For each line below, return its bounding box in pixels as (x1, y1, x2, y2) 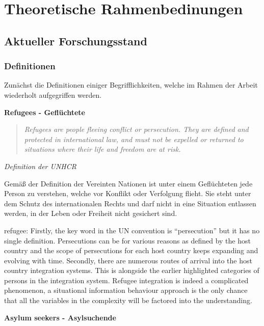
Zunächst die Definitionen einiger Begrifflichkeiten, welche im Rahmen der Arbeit (4, 79, 258, 90)
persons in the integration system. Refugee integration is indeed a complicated (4, 275, 249, 285)
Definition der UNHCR (4, 160, 76, 171)
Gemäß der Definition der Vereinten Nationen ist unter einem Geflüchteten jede (4, 178, 253, 188)
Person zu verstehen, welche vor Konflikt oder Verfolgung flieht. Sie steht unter (4, 188, 251, 199)
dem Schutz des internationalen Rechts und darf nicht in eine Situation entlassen (4, 198, 256, 208)
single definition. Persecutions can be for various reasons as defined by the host (4, 235, 251, 246)
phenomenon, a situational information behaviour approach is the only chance (4, 285, 248, 295)
